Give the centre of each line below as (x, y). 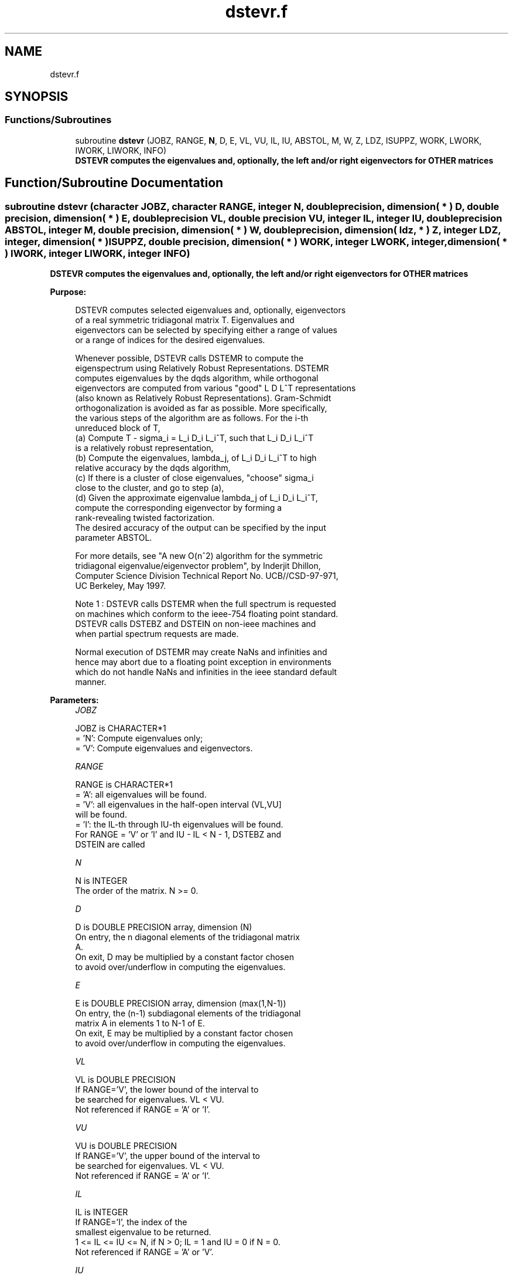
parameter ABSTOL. (114, 538)
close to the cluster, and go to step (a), (150, 488)
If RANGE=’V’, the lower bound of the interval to (167, 1090)
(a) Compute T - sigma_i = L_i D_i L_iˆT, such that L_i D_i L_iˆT (194, 438)
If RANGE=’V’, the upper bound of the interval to (167, 1156)
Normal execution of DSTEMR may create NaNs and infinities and (201, 652)
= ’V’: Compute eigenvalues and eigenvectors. (164, 748)
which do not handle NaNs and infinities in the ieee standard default (206, 672)
